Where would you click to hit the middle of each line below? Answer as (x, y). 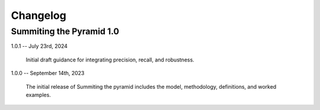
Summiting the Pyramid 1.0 (65, 31)
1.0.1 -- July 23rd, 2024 (39, 46)
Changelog (39, 15)
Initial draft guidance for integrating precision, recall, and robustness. (110, 60)
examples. (39, 95)
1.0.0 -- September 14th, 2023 (48, 73)
